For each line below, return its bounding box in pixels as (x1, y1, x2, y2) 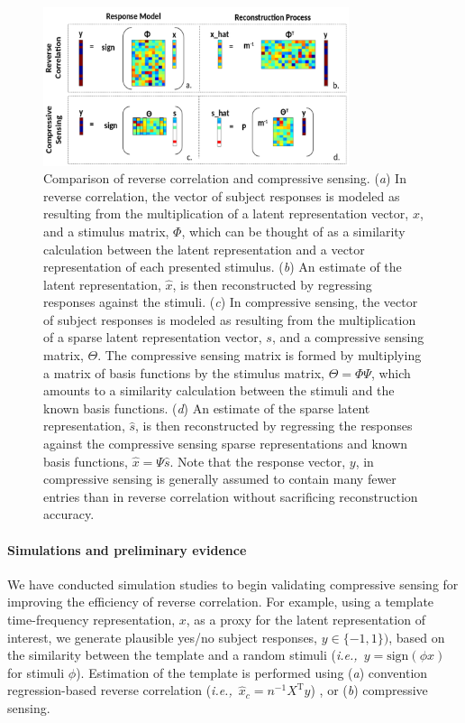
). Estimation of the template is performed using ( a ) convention (76, 663, 428, 681)
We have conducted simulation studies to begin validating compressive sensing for (7, 574, 459, 593)
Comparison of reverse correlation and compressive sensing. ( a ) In (43, 169, 406, 188)
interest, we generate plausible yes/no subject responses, (7, 627, 318, 646)
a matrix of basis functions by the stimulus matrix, (43, 363, 324, 382)
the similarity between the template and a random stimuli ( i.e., (7, 645, 358, 664)
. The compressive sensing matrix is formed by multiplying (97, 346, 422, 365)
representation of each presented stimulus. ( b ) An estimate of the (43, 257, 402, 276)
